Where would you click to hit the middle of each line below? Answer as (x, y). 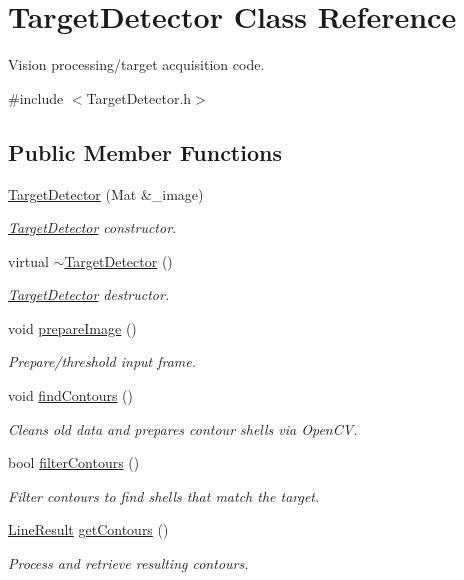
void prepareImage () (72, 327)
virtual (28, 260)
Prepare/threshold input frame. (102, 361)
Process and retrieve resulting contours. (128, 563)
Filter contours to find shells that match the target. (164, 495)
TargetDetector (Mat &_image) (106, 193)
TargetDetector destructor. (89, 294)
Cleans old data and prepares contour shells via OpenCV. (183, 428)
